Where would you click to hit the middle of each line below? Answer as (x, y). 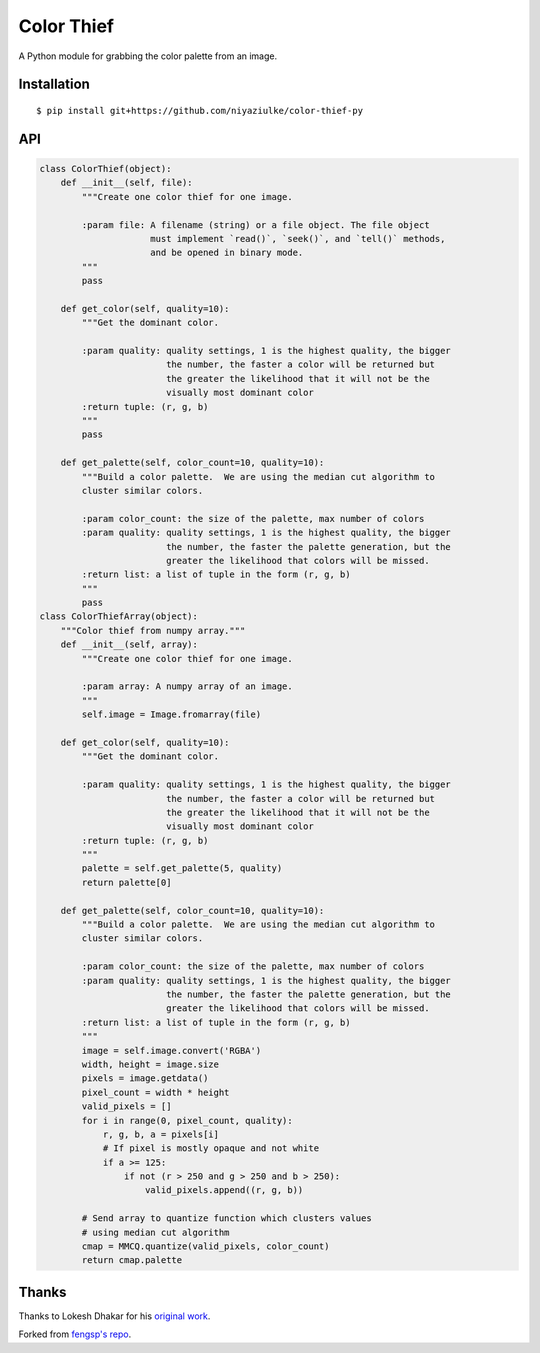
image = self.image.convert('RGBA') (171, 1050)
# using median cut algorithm (155, 1232)
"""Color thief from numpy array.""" (153, 630)
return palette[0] (126, 882)
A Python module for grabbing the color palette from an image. (148, 56)
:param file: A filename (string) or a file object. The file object (255, 224)
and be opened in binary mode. (227, 253)
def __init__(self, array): (129, 644)
